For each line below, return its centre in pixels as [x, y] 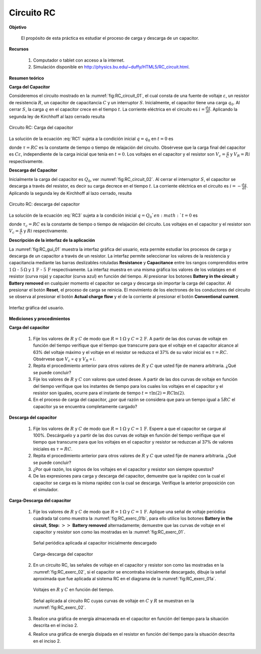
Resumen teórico [27, 78]
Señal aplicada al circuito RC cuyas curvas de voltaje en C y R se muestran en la [114, 601]
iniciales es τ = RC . [53, 449]
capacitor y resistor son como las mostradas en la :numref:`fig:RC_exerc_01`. [109, 532]
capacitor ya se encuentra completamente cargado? [85, 406]
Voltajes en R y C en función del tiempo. [73, 590]
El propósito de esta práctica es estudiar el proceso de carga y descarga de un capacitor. [110, 38]
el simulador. [46, 490]
